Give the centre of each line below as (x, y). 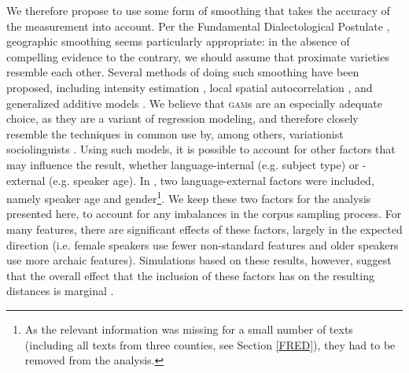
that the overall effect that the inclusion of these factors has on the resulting (190, 275)
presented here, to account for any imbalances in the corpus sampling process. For (204, 214)
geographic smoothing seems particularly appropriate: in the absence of (178, 41)
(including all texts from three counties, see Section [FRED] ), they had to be (210, 344)
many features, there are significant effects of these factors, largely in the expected (204, 229)
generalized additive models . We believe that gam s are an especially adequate (194, 103)
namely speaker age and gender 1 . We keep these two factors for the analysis (189, 197)
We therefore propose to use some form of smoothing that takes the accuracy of (198, 10)
